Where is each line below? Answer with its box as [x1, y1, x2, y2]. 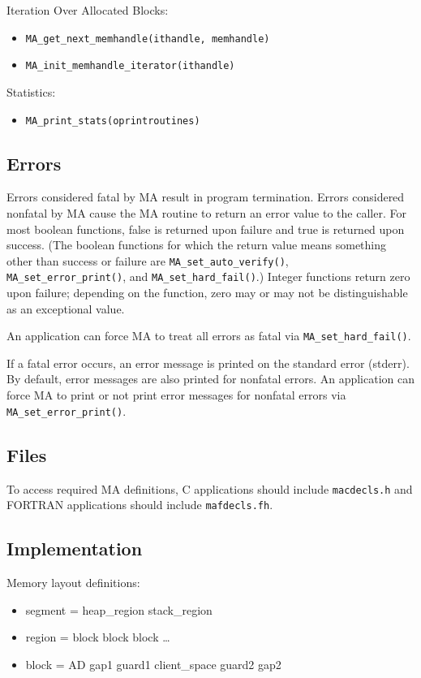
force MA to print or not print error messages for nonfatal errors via [6, 387, 346, 404]
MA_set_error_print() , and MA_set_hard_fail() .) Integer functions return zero [6, 268, 410, 285]
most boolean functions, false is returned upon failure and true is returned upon [6, 220, 405, 237]
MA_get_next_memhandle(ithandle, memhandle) [25, 32, 270, 45]
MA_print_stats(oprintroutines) [25, 114, 200, 127]
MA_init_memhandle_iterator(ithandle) [25, 60, 235, 72]
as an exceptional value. [6, 300, 125, 317]
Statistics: [6, 83, 56, 100]
